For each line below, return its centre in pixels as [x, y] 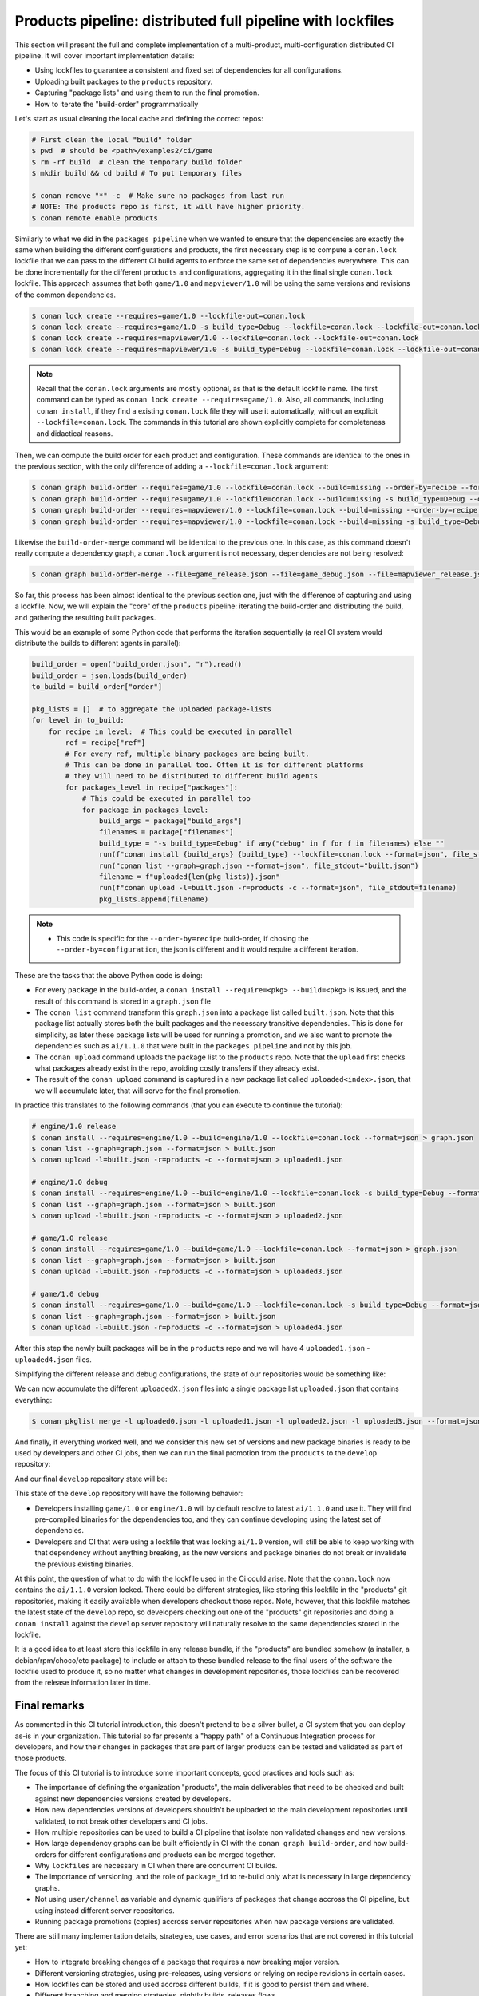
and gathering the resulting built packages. [85, 617]
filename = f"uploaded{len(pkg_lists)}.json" [189, 877]
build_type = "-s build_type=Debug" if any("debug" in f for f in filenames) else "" [271, 843]
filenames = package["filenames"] [166, 832]
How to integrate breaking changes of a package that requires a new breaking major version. [188, 1962]
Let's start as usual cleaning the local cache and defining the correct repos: [139, 118]
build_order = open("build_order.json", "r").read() [137, 664]
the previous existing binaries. [84, 1564]
